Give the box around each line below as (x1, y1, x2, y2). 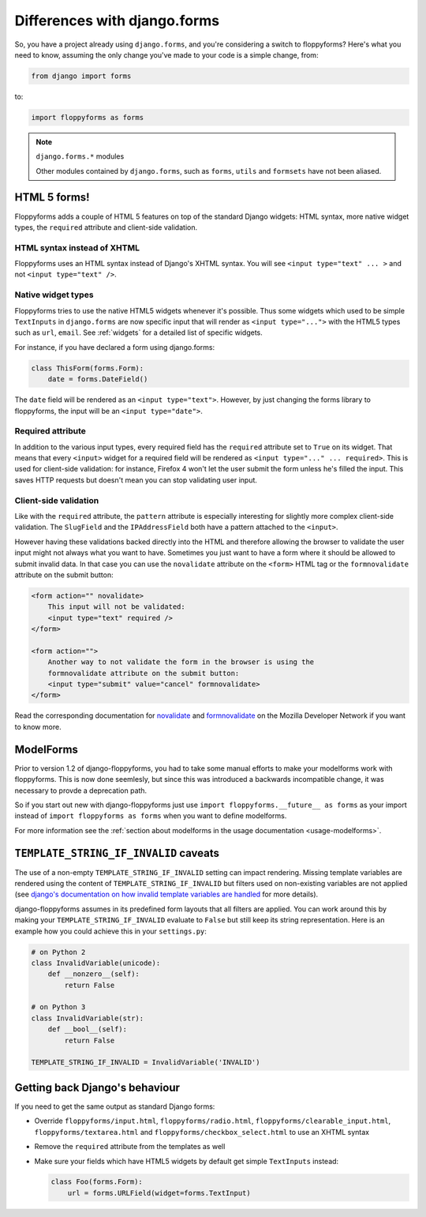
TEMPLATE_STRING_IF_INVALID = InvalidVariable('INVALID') (31, 1058, 260, 1067)
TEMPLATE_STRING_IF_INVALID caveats (14, 846, 220, 860)
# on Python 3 (31, 1003, 86, 1012)
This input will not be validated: (47, 603, 185, 611)
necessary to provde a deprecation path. (14, 786, 148, 795)
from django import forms (31, 71, 132, 81)
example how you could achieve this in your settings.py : (14, 926, 207, 936)
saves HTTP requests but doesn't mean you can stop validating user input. (14, 475, 258, 485)
